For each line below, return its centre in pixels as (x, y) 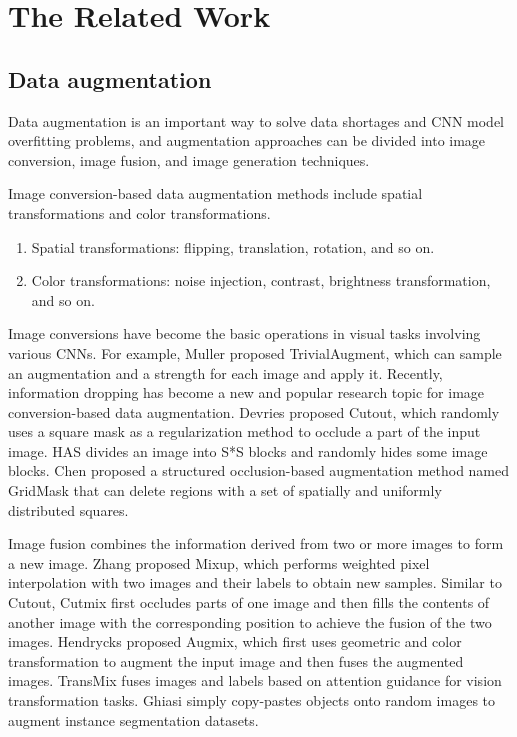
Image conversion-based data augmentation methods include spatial (215, 193)
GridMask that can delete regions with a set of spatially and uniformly (225, 490)
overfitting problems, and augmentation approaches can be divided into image (247, 140)
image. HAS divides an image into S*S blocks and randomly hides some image (248, 450)
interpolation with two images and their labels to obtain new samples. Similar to (255, 582)
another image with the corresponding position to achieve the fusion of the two (250, 621)
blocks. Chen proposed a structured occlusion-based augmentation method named (259, 470)
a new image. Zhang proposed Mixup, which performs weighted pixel (219, 562)
